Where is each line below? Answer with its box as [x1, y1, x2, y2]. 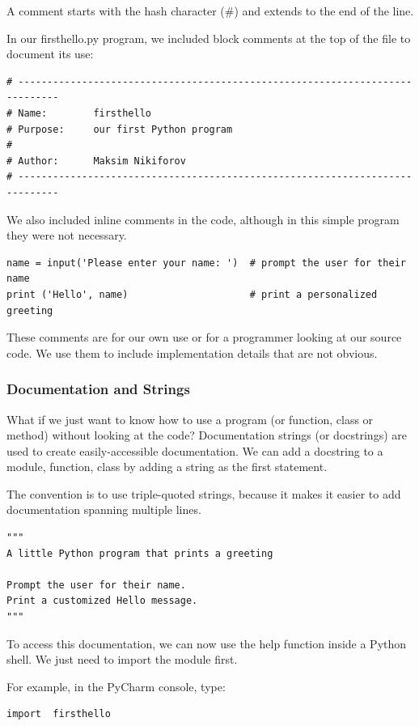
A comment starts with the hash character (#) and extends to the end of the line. [6, 2, 414, 19]
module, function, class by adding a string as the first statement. [6, 458, 328, 475]
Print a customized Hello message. [6, 595, 198, 607]
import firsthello [6, 708, 111, 720]
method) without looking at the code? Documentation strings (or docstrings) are [6, 427, 407, 444]
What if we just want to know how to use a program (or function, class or [6, 410, 374, 427]
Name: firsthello [18, 107, 151, 119]
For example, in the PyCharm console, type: [6, 677, 226, 694]
